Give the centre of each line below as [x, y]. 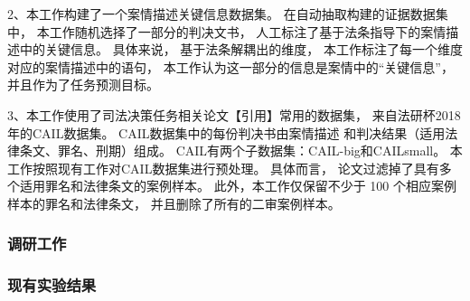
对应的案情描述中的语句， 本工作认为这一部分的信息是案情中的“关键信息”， [230, 66]
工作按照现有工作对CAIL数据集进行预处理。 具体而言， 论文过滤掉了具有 [223, 168]
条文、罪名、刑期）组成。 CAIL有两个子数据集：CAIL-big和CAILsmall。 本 [241, 150]
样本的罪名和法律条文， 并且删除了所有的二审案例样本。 [174, 203]
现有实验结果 [52, 285]
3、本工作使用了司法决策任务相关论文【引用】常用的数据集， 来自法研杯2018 [234, 114]
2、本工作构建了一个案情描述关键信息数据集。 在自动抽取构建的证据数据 [221, 14]
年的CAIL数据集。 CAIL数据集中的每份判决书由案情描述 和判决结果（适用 [226, 132]
